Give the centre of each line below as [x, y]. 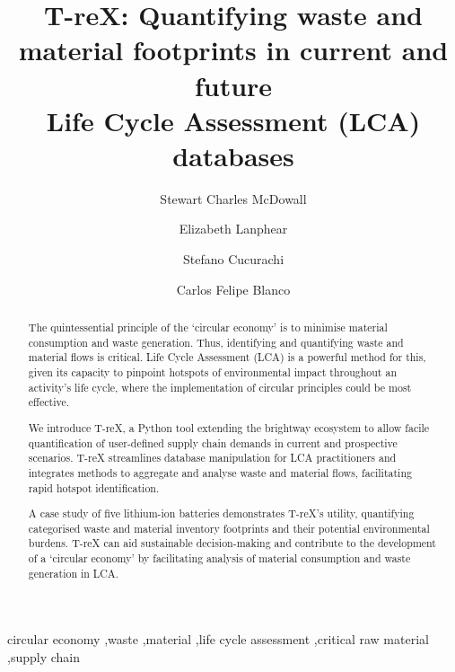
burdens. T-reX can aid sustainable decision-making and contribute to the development [232, 543]
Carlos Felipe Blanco [233, 289]
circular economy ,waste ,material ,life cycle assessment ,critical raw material [218, 639]
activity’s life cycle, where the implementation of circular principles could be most [220, 387]
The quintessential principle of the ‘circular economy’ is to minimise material [208, 327]
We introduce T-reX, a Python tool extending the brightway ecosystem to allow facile [229, 427]
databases [233, 155]
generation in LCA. [74, 573]
